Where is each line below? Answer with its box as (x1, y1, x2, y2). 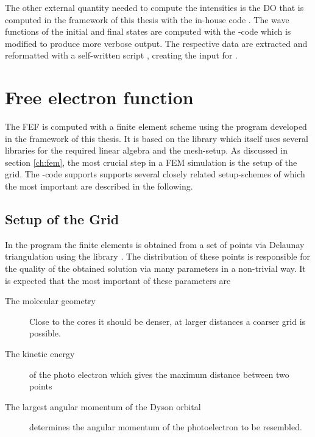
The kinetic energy (5, 347, 75, 360)
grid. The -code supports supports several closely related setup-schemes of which (5, 168, 305, 180)
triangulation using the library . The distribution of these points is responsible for (5, 250, 310, 263)
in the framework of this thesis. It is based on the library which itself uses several (5, 132, 308, 144)
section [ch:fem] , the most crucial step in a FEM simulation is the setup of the (5, 155, 297, 168)
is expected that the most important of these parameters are (5, 274, 231, 286)
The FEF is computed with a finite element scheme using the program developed (5, 120, 307, 133)
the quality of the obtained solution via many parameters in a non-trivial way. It (5, 262, 306, 275)
